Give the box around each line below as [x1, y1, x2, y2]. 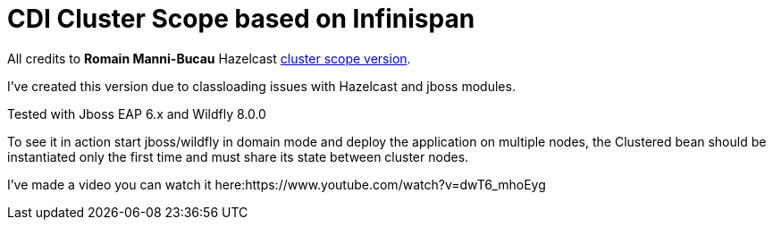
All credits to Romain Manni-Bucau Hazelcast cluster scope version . [7, 50, 411, 66]
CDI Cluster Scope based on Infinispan [7, 4, 475, 34]
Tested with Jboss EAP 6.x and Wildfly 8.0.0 [7, 105, 266, 122]
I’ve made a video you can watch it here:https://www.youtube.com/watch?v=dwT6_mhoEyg [7, 176, 546, 192]
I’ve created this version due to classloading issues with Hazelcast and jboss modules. [7, 78, 516, 94]
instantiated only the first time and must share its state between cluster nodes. [7, 148, 469, 164]
